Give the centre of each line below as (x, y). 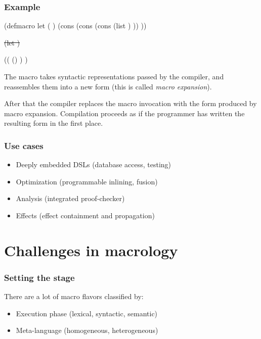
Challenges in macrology (91, 250)
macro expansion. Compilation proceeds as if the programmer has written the (124, 113)
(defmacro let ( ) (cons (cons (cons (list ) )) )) (75, 26)
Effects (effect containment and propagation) (85, 215)
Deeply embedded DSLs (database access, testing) (94, 164)
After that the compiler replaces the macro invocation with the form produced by (130, 103)
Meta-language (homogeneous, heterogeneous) (87, 330)
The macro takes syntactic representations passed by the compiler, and (114, 76)
